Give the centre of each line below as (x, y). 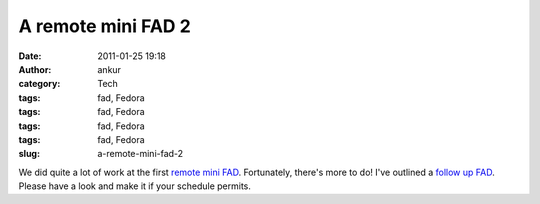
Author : (35, 69)
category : (39, 84)
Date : (30, 56)
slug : (29, 154)
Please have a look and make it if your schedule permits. (135, 186)
